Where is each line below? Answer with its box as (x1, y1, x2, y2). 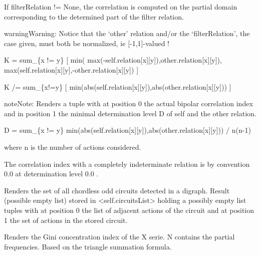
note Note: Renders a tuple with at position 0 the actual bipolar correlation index (4, 98, 253, 109)
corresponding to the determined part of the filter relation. (4, 11, 184, 22)
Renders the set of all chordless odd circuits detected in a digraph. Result (4, 185, 230, 195)
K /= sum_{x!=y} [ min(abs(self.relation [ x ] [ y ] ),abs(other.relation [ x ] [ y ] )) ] (4, 81, 231, 92)
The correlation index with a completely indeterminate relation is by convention (4, 158, 250, 169)
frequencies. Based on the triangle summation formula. (4, 241, 172, 251)
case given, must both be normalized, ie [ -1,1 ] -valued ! (4, 38, 169, 48)
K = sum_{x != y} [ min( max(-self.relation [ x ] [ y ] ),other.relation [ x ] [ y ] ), (4, 55, 222, 65)
